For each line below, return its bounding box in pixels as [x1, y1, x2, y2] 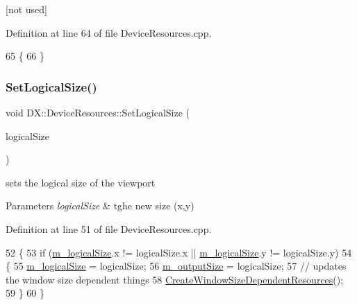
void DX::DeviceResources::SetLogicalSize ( [6, 105, 190, 119]
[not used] [6, 2, 47, 16]
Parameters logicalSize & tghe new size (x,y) [6, 198, 194, 213]
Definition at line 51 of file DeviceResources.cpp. [6, 221, 212, 236]
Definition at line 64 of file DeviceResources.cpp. [6, 25, 212, 40]
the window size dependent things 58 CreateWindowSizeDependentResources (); [6, 272, 344, 286]
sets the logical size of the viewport [6, 175, 156, 189]
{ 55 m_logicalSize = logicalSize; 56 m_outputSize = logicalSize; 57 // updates [6, 259, 347, 273]
